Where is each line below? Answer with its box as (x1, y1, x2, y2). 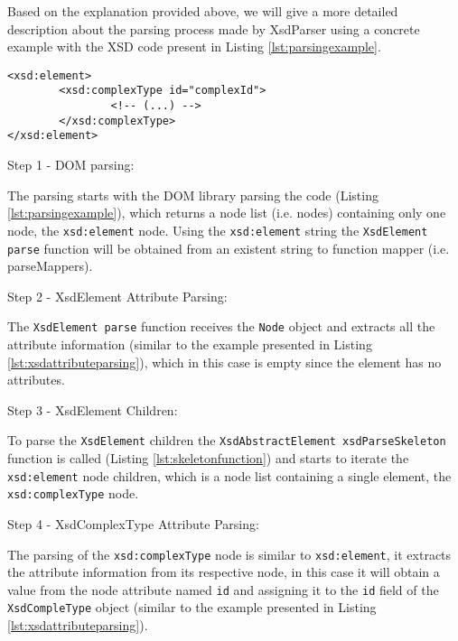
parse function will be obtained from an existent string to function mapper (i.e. (7, 238, 450, 257)
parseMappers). (7, 256, 93, 275)
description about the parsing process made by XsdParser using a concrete (7, 19, 420, 38)
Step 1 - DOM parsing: (7, 155, 135, 174)
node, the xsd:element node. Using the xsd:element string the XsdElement (7, 220, 428, 239)
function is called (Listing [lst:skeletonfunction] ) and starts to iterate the (7, 449, 409, 468)
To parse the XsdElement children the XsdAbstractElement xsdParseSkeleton (7, 431, 446, 450)
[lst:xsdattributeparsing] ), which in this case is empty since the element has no (7, 352, 442, 371)
